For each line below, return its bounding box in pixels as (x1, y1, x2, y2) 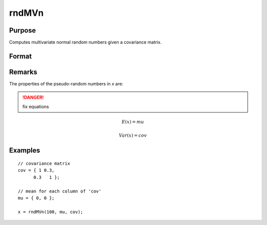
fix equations (22, 104, 49, 110)
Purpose (9, 26, 36, 35)
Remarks (9, 68, 38, 76)
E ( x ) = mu (122, 119, 144, 124)
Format (9, 52, 32, 60)
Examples (9, 146, 41, 155)
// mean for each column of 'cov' (18, 188, 101, 194)
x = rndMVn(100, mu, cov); (18, 209, 84, 215)
